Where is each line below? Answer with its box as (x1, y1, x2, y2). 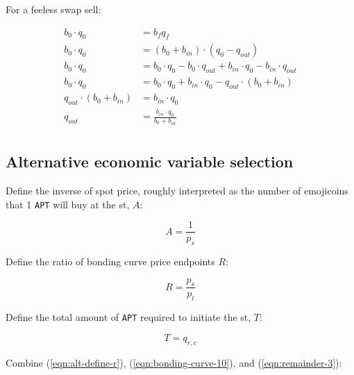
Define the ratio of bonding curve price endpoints (6, 254, 215, 269)
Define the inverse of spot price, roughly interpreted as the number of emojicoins (6, 183, 348, 197)
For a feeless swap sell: (6, 2, 101, 16)
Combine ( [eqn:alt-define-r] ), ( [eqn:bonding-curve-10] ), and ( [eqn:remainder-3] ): (6, 355, 342, 369)
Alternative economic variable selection (6, 151, 294, 172)
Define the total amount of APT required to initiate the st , (6, 310, 251, 324)
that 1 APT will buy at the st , (6, 197, 130, 211)
